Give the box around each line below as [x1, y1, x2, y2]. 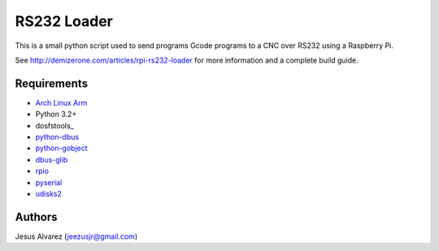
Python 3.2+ [35, 110, 77, 119]
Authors [15, 210, 58, 223]
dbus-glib [35, 154, 68, 164]
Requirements [15, 76, 89, 90]
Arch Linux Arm [35, 97, 88, 107]
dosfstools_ [35, 120, 75, 130]
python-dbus [35, 132, 80, 142]
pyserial [35, 177, 63, 187]
